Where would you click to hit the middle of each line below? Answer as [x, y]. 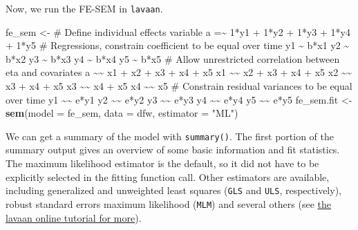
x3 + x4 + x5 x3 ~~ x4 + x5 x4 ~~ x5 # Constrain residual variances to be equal [179, 86]
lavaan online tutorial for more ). [74, 217]
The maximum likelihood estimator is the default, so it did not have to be [162, 163]
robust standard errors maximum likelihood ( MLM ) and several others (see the [169, 203]
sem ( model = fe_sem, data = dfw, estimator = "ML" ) [122, 113]
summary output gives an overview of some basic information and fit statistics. [173, 150]
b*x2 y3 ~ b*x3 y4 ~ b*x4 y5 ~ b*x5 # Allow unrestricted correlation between [173, 58]
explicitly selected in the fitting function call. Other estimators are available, [168, 176]
